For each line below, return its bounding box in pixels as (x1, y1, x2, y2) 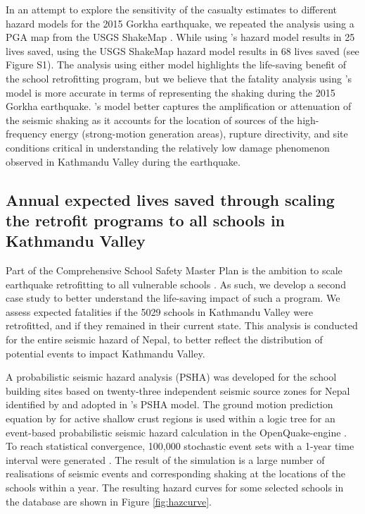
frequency (6, 126, 47, 141)
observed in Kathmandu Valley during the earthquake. (6, 154, 241, 169)
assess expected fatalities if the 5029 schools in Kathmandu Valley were (6, 304, 313, 319)
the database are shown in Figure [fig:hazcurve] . (6, 494, 212, 508)
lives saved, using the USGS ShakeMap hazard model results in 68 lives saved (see (6, 43, 359, 58)
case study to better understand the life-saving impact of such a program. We (6, 290, 340, 305)
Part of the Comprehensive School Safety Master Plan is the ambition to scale (6, 263, 342, 278)
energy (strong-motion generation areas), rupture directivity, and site (50, 126, 348, 141)
